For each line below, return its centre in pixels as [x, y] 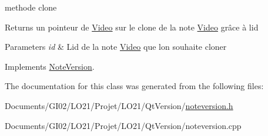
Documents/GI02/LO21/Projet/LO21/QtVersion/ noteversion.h [119, 105]
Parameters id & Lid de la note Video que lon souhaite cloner [116, 47]
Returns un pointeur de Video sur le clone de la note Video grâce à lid [132, 27]
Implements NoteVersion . [50, 66]
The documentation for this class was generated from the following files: [134, 86]
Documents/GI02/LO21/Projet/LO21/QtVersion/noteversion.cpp [123, 125]
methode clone [31, 7]
